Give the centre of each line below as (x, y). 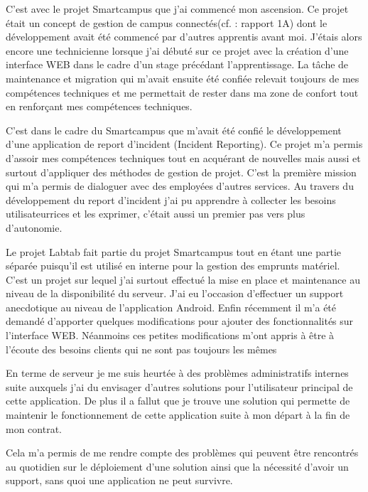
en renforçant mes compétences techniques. (99, 106)
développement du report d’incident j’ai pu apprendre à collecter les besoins (171, 199)
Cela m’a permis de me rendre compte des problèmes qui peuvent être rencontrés (182, 453)
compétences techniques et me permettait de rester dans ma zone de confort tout (182, 92)
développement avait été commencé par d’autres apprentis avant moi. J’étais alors (184, 37)
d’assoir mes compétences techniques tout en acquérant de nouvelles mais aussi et (183, 157)
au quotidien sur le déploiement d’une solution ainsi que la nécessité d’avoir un (177, 466)
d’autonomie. (34, 227)
